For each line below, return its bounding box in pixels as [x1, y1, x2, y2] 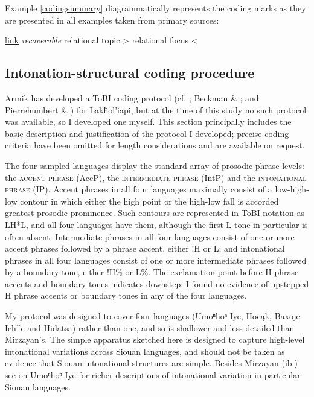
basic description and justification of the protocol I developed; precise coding [5, 127, 289, 139]
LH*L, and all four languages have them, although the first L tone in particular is [5, 218, 308, 230]
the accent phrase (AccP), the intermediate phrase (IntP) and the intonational [5, 171, 307, 183]
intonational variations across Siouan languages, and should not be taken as [5, 345, 285, 357]
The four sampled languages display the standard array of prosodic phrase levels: [5, 159, 304, 171]
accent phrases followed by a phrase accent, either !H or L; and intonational [5, 242, 285, 255]
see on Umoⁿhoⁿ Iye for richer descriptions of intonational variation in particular [5, 369, 301, 381]
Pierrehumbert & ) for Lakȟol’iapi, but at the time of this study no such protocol [5, 103, 307, 116]
